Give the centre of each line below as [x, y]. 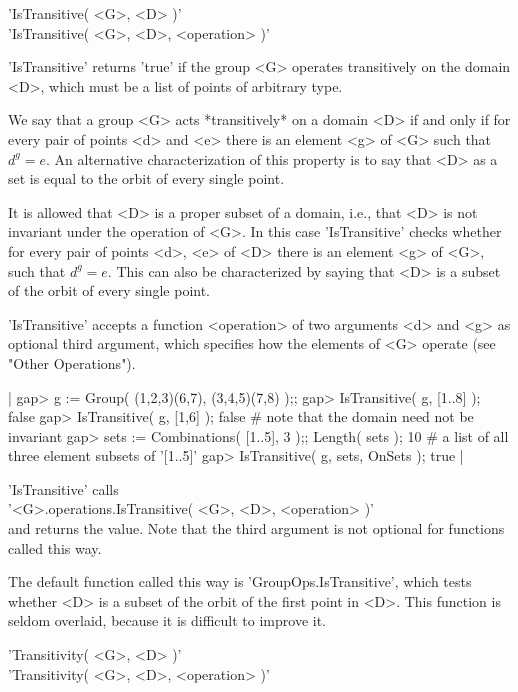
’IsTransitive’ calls [63, 488]
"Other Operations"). [72, 362]
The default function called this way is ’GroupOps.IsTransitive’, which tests [240, 581]
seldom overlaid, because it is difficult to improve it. [167, 620]
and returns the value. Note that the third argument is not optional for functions [256, 528]
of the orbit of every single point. [109, 290]
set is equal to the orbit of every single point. [146, 178]
